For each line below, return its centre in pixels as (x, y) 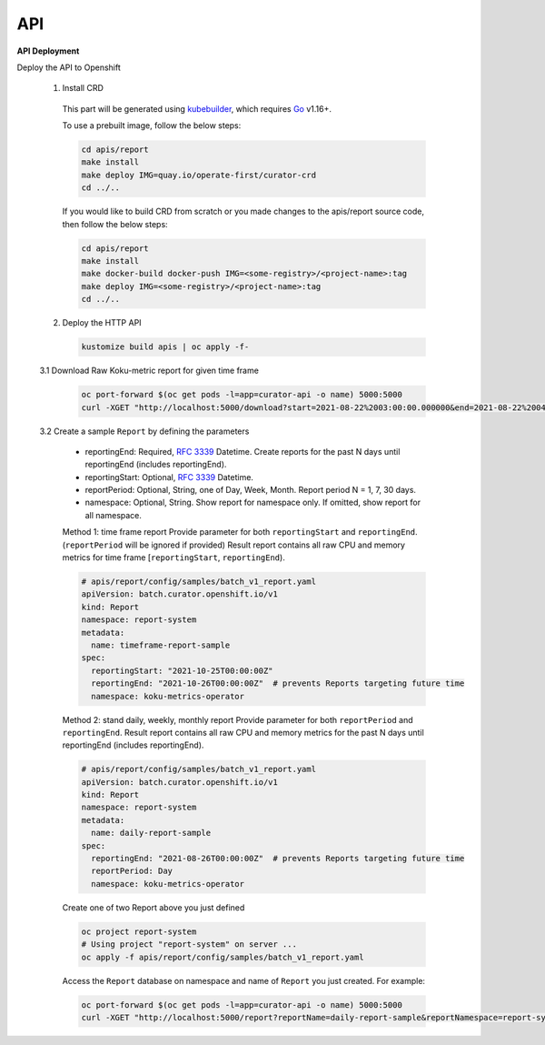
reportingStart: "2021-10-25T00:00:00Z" (182, 670)
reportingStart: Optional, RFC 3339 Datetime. (169, 477)
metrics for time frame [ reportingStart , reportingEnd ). (173, 558)
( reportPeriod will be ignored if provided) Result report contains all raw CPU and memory (234, 545)
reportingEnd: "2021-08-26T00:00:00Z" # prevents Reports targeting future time (278, 858)
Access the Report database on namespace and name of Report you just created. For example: (244, 980)
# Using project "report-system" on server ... (189, 945)
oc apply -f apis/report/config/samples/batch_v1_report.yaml (223, 957)
